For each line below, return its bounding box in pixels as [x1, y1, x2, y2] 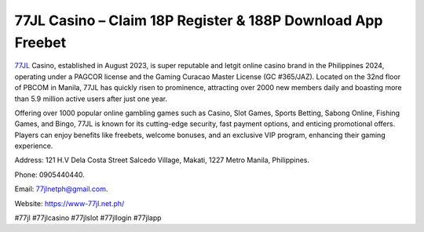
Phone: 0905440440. [14, 169, 86, 179]
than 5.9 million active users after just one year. [14, 94, 168, 103]
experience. [14, 141, 53, 150]
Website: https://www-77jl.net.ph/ [14, 198, 125, 208]
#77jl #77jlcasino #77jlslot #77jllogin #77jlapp [14, 213, 162, 223]
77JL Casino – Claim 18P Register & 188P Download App [14, 12, 383, 29]
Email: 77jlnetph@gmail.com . [14, 184, 108, 194]
